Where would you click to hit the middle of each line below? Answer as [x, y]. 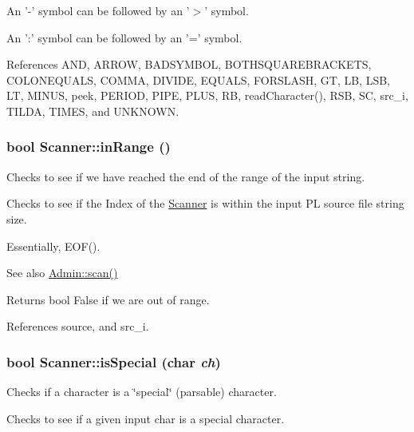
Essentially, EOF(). [53, 246]
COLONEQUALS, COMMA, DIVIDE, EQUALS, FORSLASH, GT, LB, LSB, [199, 79]
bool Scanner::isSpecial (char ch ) [114, 361]
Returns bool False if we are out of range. [108, 299]
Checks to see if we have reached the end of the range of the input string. [186, 176]
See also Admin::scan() [62, 273]
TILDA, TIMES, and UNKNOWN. [93, 111]
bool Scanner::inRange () [89, 147]
